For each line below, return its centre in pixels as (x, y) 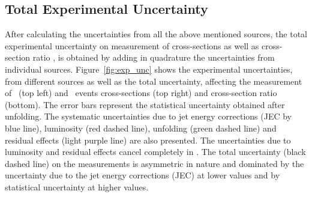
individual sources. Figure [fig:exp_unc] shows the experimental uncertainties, (149, 69)
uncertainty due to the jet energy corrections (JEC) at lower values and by (142, 175)
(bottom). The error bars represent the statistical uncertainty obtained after (145, 104)
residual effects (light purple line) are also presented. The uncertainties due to (148, 140)
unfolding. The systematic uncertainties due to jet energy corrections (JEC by (148, 116)
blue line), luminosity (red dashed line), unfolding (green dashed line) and (141, 128)
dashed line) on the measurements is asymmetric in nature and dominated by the (154, 163)
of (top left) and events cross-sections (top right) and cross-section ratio (141, 93)
